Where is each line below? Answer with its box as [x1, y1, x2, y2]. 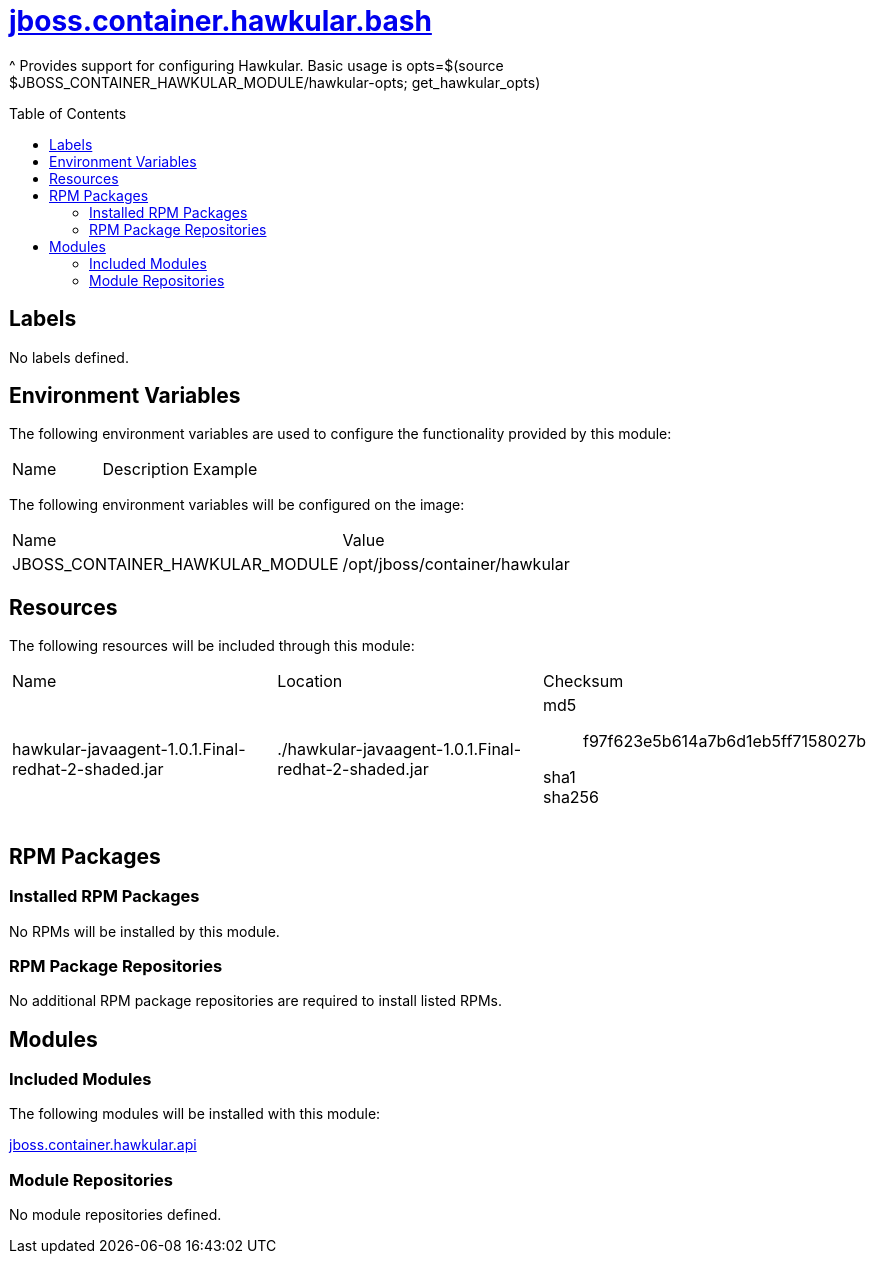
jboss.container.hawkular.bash [9, 4, 432, 38]
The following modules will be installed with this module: [9, 1105, 381, 1123]
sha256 [542, 787, 600, 808]
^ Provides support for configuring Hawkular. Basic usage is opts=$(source [9, 56, 504, 74]
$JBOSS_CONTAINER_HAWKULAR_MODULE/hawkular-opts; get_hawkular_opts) [9, 73, 541, 91]
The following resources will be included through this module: [9, 637, 415, 655]
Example [192, 459, 258, 480]
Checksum [542, 671, 624, 692]
